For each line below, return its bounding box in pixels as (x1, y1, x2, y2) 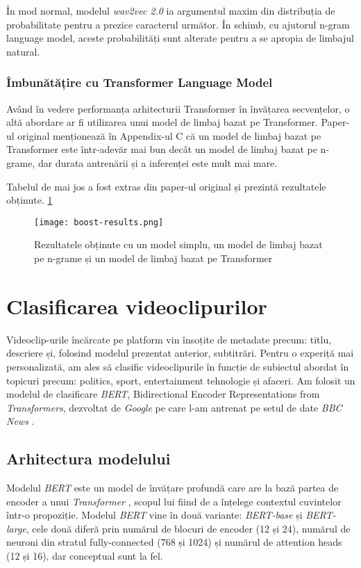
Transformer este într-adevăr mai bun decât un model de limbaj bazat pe (6, 142, 317, 156)
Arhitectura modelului (6, 448, 171, 469)
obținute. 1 (6, 193, 53, 207)
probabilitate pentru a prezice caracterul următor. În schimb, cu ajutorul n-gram (6, 17, 350, 31)
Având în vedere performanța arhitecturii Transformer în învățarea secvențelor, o (6, 101, 350, 115)
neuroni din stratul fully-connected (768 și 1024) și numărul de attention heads (6, 535, 342, 549)
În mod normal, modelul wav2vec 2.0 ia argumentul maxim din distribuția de (6, 3, 335, 17)
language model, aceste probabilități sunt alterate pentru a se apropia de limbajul (6, 31, 354, 45)
